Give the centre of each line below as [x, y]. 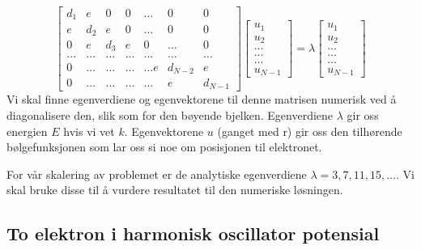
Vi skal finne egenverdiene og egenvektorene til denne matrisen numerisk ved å [202, 99]
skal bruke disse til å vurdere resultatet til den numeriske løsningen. [175, 190]
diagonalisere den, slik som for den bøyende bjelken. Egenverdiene [170, 115]
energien [27, 131]
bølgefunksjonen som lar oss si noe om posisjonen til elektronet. [164, 147]
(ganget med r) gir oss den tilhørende [310, 131]
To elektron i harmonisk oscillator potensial [193, 233]
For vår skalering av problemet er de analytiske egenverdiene [157, 174]
